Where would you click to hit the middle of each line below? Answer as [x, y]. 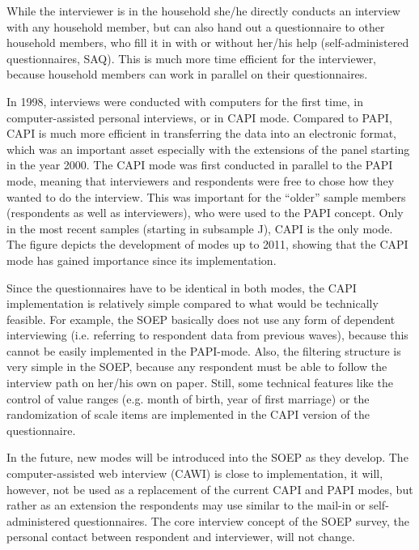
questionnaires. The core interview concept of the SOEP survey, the [241, 520]
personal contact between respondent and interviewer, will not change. [181, 537]
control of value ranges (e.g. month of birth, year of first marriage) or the [188, 398]
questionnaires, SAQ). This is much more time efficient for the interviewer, [192, 58]
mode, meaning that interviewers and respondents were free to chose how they [201, 180]
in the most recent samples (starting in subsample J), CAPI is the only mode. [200, 228]
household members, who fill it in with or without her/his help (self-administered [208, 43]
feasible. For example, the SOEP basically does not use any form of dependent [201, 319]
